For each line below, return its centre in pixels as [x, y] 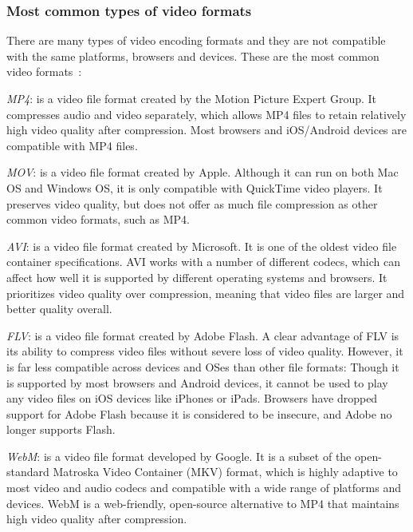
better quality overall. [59, 309]
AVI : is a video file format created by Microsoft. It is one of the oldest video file [202, 246]
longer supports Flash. [61, 429]
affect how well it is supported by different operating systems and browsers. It [197, 277]
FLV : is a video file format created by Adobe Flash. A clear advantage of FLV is [203, 335]
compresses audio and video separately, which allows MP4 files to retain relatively [206, 114]
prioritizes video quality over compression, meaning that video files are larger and [206, 293]
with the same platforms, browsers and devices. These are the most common [193, 56]
